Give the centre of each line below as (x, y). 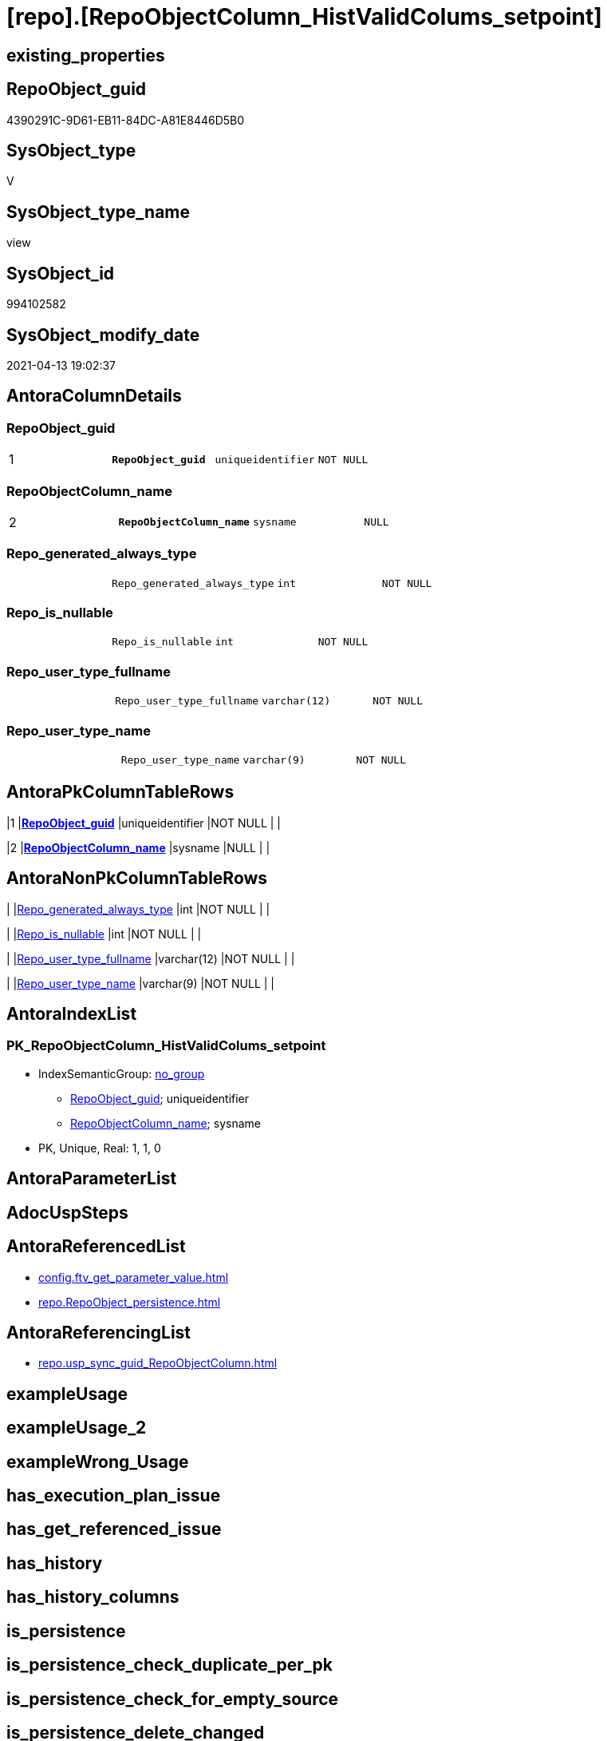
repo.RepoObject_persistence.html (130, 1302)
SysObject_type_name (99, 212)
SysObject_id (61, 273)
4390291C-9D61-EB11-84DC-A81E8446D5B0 (126, 120)
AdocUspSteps (67, 1212)
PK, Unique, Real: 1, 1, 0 (100, 1148)
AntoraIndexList (72, 1014)
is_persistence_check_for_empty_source (173, 1699)
